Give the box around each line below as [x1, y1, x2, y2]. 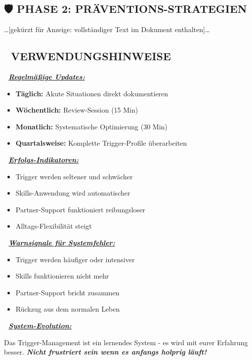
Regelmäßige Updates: [8, 72, 85, 81]
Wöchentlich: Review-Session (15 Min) [15, 105, 138, 115]
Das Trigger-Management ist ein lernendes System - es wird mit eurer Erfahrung [4, 337, 248, 347]
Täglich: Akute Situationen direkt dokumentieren [15, 88, 168, 98]
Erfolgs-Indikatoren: [8, 154, 79, 164]
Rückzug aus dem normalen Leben [15, 304, 120, 314]
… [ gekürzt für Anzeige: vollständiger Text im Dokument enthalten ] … [4, 24, 210, 35]
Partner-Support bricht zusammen [15, 287, 120, 297]
